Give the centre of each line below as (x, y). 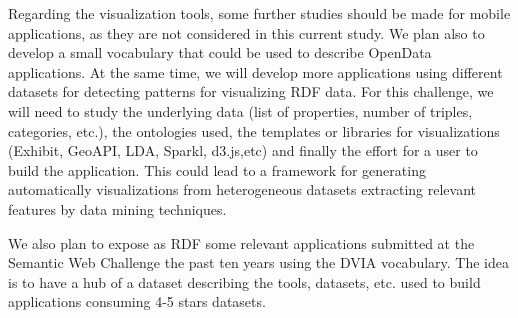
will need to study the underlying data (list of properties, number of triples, (240, 110)
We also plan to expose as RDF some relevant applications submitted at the (241, 242)
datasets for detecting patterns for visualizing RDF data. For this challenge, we (251, 91)
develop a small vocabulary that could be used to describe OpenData (220, 52)
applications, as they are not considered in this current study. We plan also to (246, 32)
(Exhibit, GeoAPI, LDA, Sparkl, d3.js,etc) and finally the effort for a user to (243, 150)
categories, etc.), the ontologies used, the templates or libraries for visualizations (254, 130)
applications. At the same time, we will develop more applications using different (255, 71)
